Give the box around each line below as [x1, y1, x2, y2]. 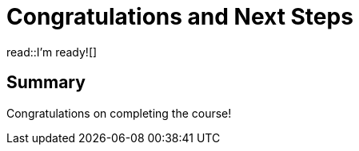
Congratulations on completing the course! [6, 106, 232, 120]
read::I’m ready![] [6, 45, 98, 59]
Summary [6, 72, 86, 93]
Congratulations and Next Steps [6, 3, 353, 30]
